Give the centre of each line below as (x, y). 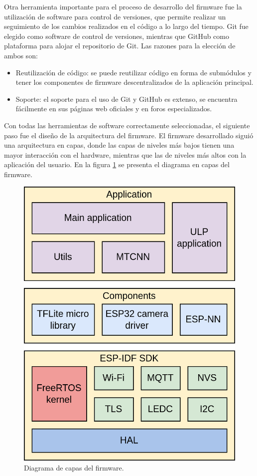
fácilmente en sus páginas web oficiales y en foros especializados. (114, 109)
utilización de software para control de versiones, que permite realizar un (115, 16)
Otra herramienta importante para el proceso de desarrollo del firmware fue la (123, 6)
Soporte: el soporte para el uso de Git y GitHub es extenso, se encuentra (127, 99)
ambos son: (21, 55)
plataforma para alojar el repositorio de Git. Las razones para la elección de (120, 46)
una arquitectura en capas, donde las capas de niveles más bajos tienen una (119, 145)
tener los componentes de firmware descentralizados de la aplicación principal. (134, 82)
